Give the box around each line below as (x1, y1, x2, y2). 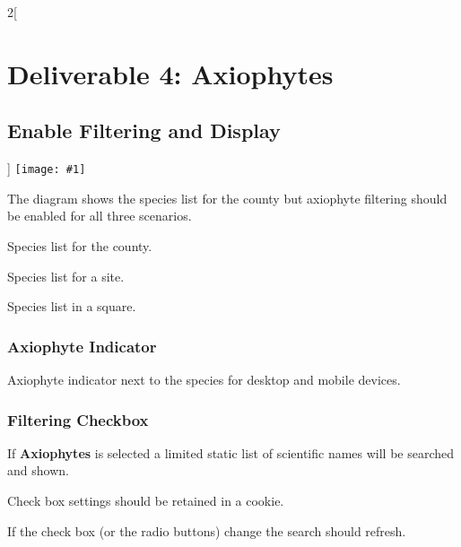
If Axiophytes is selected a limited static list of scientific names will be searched (7, 443, 455, 462)
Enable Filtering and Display (7, 117, 281, 144)
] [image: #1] (7, 159, 86, 178)
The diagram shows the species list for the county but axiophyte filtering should (7, 188, 448, 207)
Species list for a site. (7, 266, 125, 285)
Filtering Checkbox (7, 408, 149, 430)
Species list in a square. (7, 297, 136, 316)
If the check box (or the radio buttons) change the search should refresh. (7, 521, 406, 540)
